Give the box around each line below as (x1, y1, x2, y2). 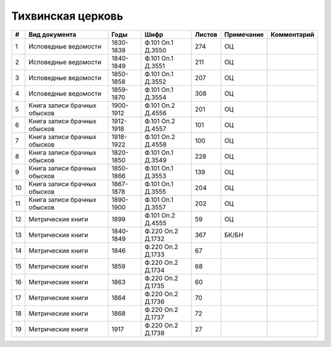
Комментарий (270, 30, 315, 39)
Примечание (224, 30, 264, 39)
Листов (195, 30, 218, 39)
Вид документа (28, 30, 77, 39)
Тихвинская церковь (11, 9, 124, 23)
